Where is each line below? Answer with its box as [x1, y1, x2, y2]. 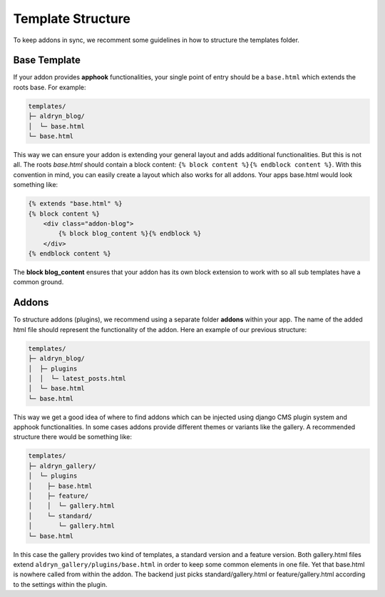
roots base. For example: [13, 83, 86, 91]
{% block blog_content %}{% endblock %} [58, 229, 202, 238]
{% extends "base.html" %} [28, 200, 123, 208]
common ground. [13, 278, 64, 286]
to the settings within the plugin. [13, 580, 108, 588]
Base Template [13, 54, 81, 66]
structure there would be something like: [13, 433, 132, 441]
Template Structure [13, 11, 131, 26]
